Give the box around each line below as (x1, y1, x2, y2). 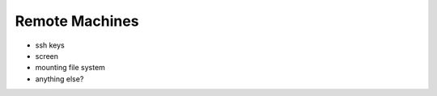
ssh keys (35, 40, 65, 50)
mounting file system (35, 63, 105, 73)
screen (35, 51, 59, 61)
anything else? (35, 73, 84, 84)
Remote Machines (15, 12, 139, 30)
